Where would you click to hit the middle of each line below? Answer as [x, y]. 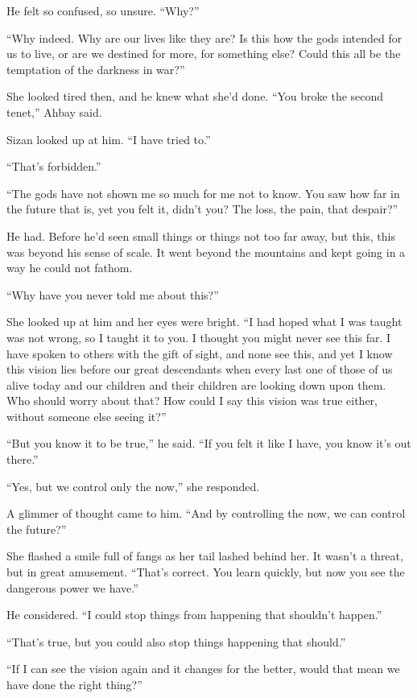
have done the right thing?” [74, 684]
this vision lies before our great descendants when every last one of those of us [200, 369]
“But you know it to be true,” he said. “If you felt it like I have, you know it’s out [209, 443]
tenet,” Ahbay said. [54, 112]
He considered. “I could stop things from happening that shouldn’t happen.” [194, 615]
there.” [23, 459]
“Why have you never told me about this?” [113, 294]
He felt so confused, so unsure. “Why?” [103, 10]
